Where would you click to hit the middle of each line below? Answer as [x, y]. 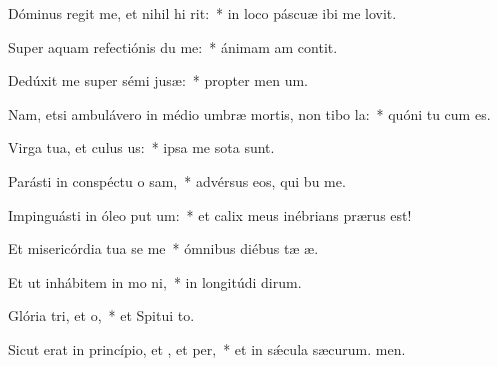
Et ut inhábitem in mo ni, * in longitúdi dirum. [155, 281]
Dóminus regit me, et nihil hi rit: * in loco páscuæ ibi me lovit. [202, 13]
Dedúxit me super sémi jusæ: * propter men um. [158, 80]
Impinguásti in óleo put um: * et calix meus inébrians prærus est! [210, 214]
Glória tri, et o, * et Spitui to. [101, 315]
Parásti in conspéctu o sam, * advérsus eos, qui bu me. [177, 180]
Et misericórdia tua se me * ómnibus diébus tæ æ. [163, 248]
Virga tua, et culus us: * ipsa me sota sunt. [141, 147]
